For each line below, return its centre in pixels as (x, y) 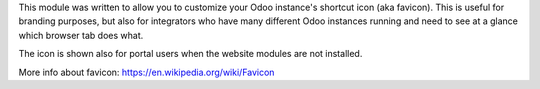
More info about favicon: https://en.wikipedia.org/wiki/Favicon (146, 72)
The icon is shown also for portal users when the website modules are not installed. (190, 54)
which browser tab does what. (81, 35)
